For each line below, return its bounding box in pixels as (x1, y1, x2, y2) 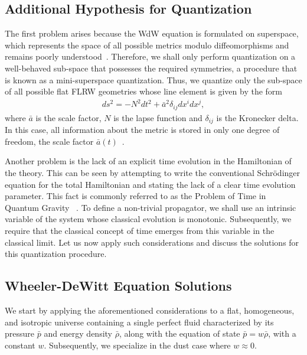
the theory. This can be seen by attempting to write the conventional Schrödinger (5, 166, 301, 178)
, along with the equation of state (119, 327, 240, 340)
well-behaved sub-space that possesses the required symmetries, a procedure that (5, 61, 298, 74)
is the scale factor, (35, 111, 102, 123)
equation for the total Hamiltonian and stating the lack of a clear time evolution (5, 178, 296, 190)
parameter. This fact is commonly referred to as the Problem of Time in (5, 190, 266, 202)
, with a (268, 327, 296, 340)
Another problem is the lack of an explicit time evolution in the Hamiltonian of (5, 155, 292, 167)
